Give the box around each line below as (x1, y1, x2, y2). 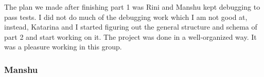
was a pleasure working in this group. (4, 41, 122, 52)
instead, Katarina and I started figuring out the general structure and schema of (4, 21, 257, 32)
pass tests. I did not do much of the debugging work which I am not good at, (4, 11, 248, 22)
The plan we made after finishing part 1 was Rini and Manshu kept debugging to (4, 2, 260, 12)
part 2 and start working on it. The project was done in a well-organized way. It (4, 31, 257, 42)
